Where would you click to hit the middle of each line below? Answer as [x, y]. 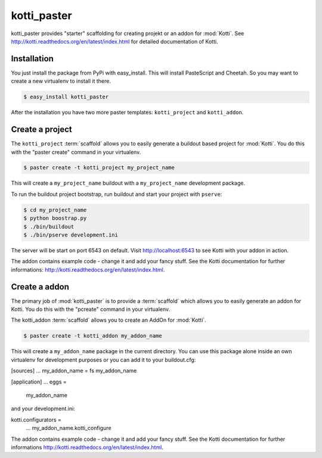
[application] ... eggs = [39, 382]
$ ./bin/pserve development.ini [71, 235]
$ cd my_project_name [55, 210]
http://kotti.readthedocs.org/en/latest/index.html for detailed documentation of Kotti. [114, 41]
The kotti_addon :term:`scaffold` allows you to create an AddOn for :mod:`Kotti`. [109, 320]
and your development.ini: [43, 409]
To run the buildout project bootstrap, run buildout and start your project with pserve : [117, 194]
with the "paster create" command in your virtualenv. [76, 152]
